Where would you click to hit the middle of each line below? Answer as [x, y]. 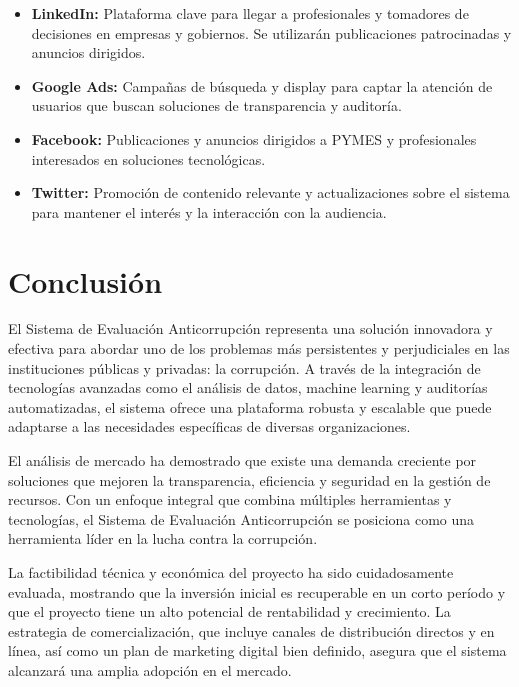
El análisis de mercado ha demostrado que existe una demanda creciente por [242, 460]
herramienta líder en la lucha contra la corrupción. [163, 538]
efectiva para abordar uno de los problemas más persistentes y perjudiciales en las [259, 348]
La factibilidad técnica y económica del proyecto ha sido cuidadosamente [231, 572]
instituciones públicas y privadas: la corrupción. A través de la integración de [244, 367]
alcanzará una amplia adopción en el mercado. [150, 669]
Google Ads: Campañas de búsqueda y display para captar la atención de [262, 85]
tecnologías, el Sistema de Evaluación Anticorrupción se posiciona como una [241, 518]
